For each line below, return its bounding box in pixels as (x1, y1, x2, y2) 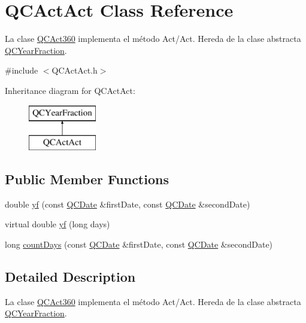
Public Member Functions (5, 170, 169, 188)
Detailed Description (5, 267, 136, 286)
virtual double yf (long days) (5, 218, 110, 230)
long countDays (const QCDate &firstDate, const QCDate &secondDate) (5, 238, 273, 251)
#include (5, 64, 38, 77)
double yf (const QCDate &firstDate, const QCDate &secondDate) (5, 197, 250, 210)
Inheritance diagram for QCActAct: (5, 84, 135, 96)
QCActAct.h (51, 64, 98, 77)
